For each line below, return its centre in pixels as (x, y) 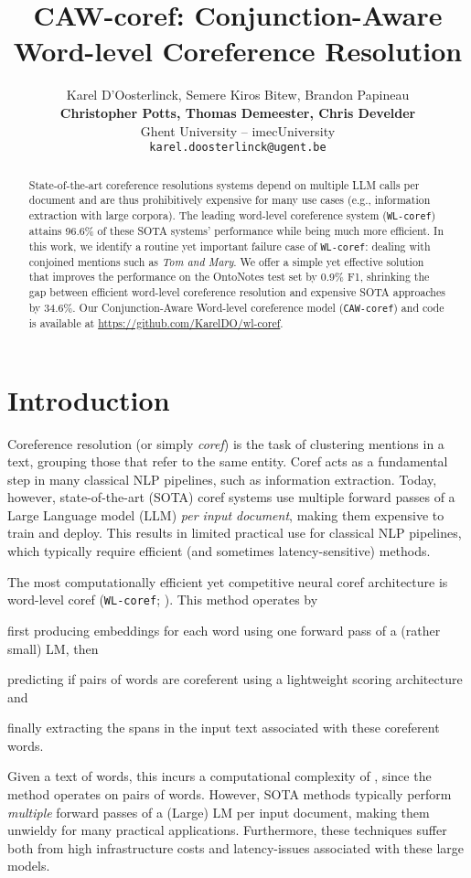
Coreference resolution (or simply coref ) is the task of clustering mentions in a (226, 443)
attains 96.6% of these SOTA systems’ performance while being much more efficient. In (236, 230)
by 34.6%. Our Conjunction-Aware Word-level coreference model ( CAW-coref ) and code (236, 307)
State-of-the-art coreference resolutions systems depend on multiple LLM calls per (224, 184)
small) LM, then (53, 648)
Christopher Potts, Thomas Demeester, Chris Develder (238, 112)
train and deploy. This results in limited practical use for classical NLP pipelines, (235, 533)
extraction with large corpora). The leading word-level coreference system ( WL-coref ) (232, 214)
